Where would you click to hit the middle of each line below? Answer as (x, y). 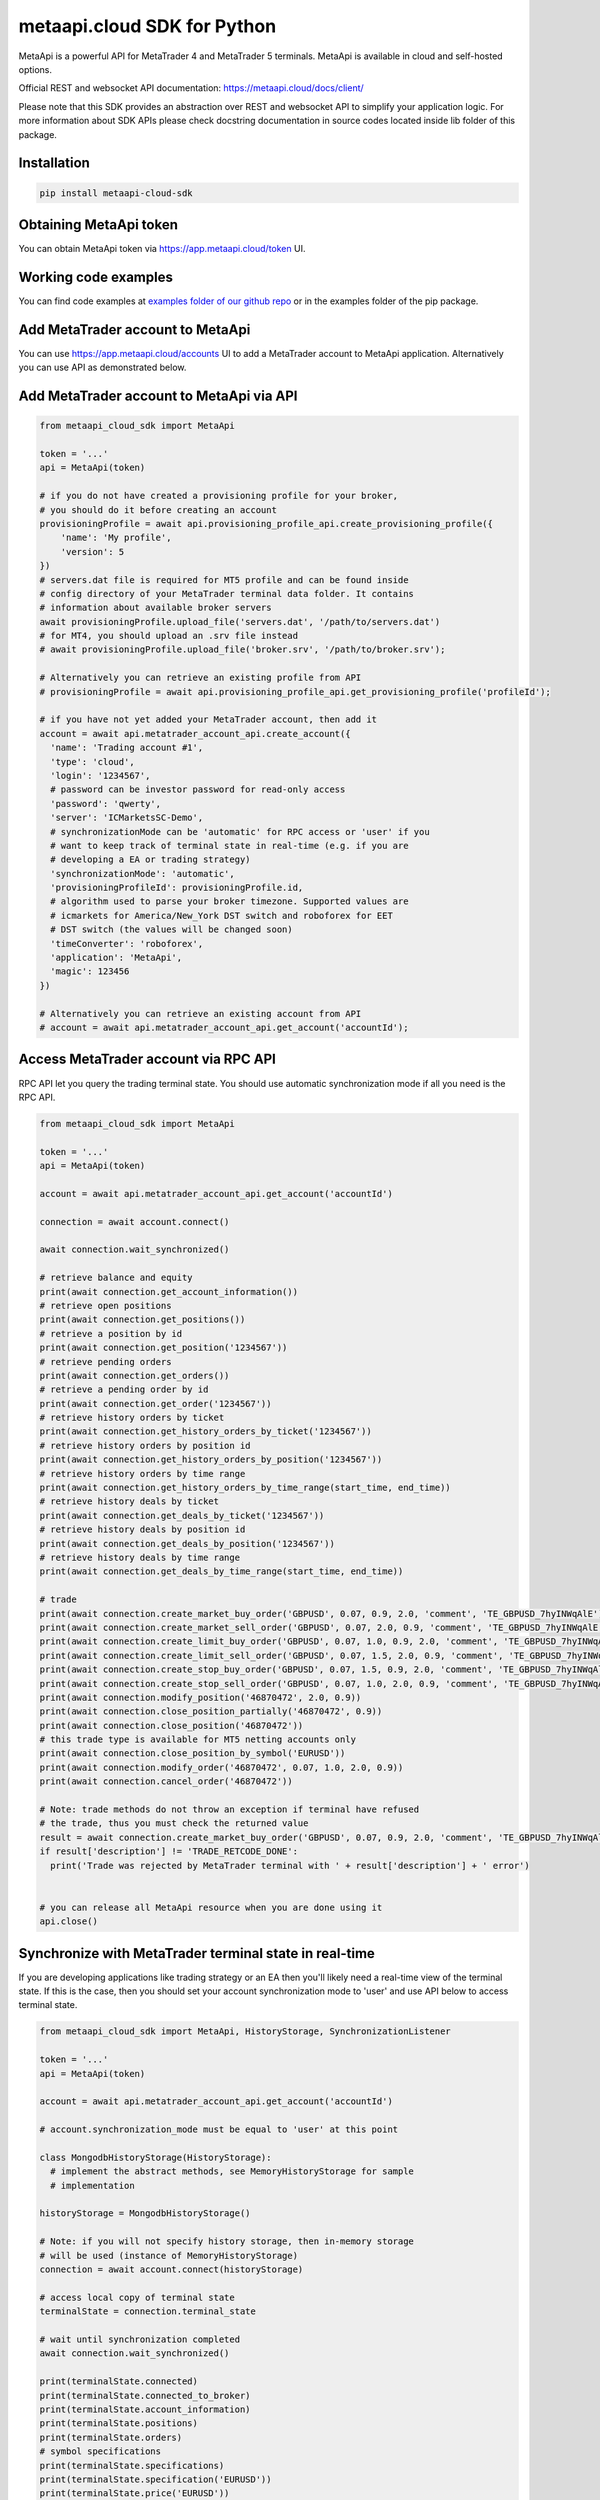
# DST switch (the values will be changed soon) (172, 929)
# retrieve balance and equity (116, 1278)
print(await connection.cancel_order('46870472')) (166, 1781)
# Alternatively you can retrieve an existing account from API (200, 1013)
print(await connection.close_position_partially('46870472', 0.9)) (211, 1711)
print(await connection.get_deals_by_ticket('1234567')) (182, 1515)
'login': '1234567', (100, 775)
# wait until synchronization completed (139, 2339)
